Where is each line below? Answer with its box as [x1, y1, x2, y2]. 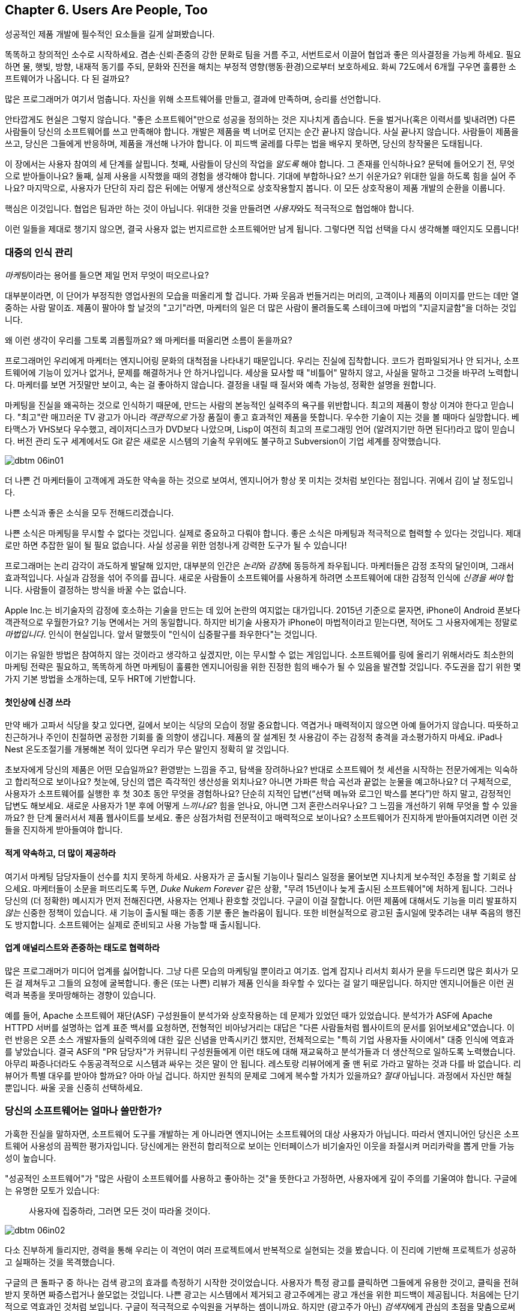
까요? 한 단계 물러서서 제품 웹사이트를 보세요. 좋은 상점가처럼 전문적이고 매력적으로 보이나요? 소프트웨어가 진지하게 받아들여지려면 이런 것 [5, 812, 518, 823]
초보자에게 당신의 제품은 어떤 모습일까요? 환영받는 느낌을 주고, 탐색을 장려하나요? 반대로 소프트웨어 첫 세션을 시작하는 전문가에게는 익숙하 [5, 764, 518, 775]
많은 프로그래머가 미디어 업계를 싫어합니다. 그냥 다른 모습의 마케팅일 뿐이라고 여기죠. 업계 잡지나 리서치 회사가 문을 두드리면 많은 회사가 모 [5, 965, 519, 976]
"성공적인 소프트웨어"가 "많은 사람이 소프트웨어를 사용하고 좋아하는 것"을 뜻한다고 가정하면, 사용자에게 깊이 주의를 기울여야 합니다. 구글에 [5, 1173, 518, 1184]
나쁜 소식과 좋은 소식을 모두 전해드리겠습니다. [5, 508, 174, 518]
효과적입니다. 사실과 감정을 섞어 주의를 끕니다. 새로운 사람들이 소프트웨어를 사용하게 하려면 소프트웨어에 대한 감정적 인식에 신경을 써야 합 [5, 573, 514, 583]
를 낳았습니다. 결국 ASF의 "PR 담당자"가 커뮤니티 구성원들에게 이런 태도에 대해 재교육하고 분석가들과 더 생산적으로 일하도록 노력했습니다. [5, 1046, 516, 1057]
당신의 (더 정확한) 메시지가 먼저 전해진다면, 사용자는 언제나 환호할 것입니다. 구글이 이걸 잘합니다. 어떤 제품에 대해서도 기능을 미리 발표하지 [5, 895, 518, 906]
